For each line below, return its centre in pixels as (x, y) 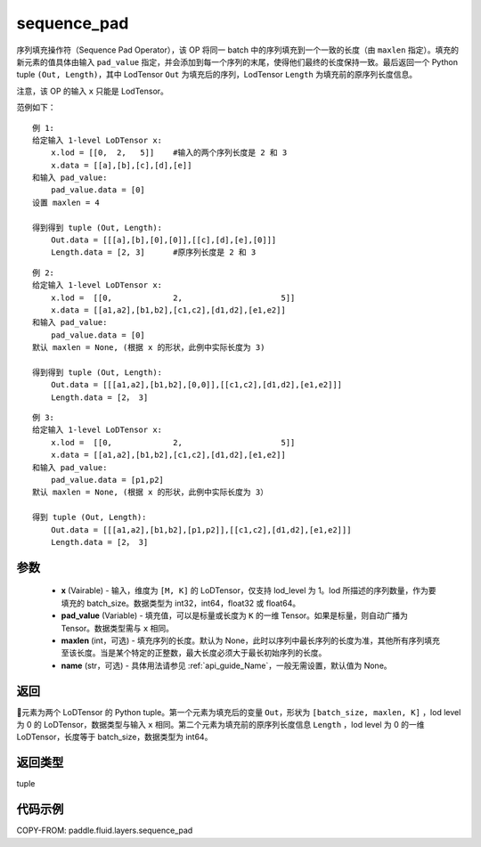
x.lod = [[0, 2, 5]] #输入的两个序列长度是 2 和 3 (169, 153)
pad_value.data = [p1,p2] (107, 480)
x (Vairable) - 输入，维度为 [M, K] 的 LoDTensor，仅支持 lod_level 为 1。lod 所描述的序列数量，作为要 (249, 590)
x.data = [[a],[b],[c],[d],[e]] (121, 165)
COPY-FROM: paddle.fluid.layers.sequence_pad (105, 831)
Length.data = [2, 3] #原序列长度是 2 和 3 (153, 252)
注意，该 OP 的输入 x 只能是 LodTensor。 (93, 91)
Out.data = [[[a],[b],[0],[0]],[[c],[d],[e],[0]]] (163, 240)
